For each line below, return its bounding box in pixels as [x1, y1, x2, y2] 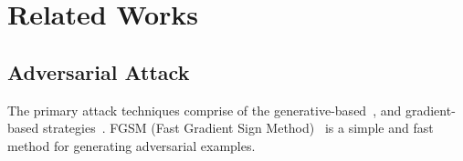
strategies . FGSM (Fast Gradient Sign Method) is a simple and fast [42, 118, 434, 137]
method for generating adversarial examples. [7, 136, 256, 155]
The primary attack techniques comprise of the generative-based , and [7, 100, 402, 119]
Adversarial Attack [7, 57, 190, 86]
